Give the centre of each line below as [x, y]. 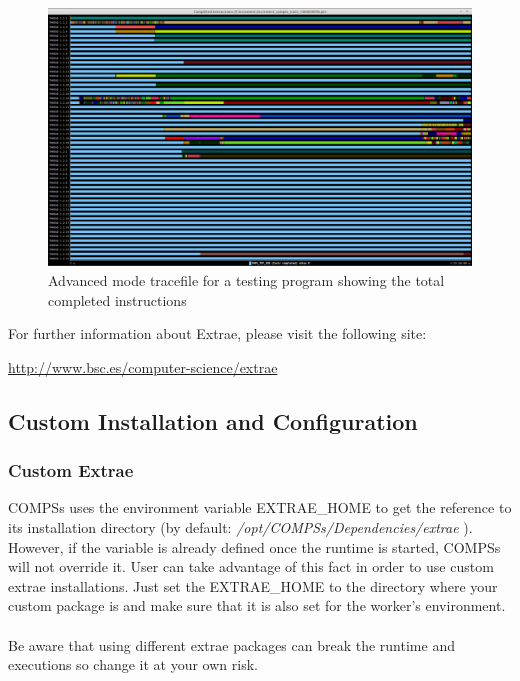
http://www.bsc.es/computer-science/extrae [143, 366]
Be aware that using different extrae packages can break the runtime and [231, 644]
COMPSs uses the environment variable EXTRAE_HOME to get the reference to [260, 507]
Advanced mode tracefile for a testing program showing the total [246, 279]
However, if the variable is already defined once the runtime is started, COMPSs [254, 546]
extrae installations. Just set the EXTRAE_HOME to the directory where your [253, 585]
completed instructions [117, 299]
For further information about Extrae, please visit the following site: [217, 333]
